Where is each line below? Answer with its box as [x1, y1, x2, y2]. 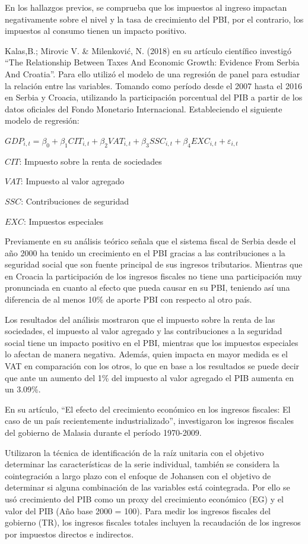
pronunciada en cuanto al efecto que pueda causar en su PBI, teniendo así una [5, 281, 290, 294]
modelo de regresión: [5, 114, 80, 127]
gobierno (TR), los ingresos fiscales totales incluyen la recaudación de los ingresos [5, 516, 301, 529]
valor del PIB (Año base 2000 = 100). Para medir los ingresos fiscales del [5, 504, 271, 517]
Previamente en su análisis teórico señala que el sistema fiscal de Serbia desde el [5, 235, 296, 247]
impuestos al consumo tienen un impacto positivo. [5, 24, 187, 37]
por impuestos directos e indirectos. [5, 527, 134, 540]
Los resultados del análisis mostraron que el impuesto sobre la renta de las [5, 313, 275, 325]
